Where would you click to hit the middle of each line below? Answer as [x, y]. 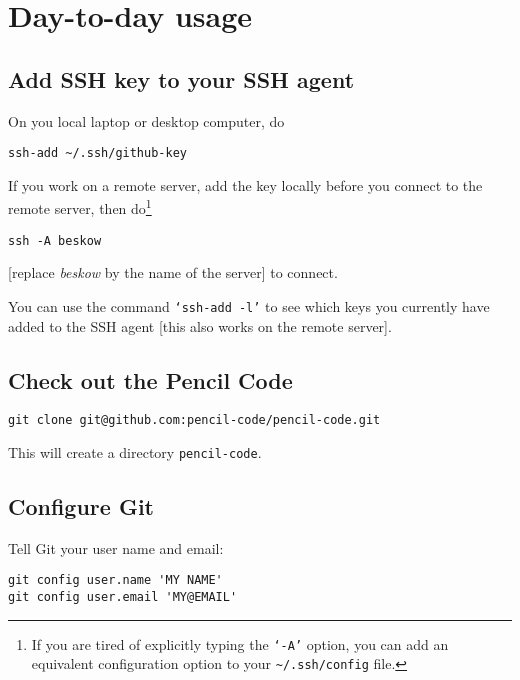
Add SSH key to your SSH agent [181, 78]
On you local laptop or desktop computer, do [146, 120]
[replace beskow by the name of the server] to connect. [173, 272]
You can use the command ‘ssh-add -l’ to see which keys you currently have [249, 305]
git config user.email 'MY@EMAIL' [123, 597]
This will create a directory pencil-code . [135, 452]
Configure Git [81, 506]
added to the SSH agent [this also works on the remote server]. [200, 325]
